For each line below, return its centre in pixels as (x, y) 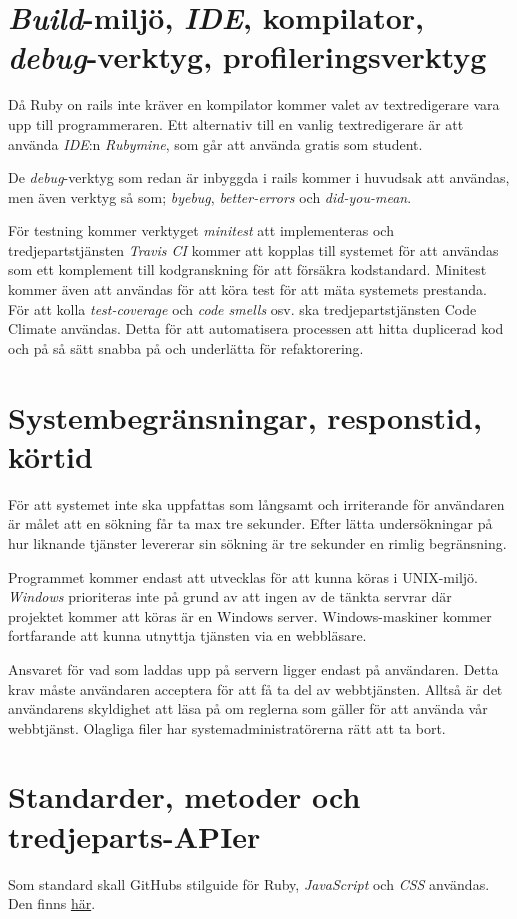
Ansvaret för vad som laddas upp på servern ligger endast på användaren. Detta (253, 668)
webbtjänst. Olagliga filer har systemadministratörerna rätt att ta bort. (227, 727)
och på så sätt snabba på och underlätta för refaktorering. (186, 347)
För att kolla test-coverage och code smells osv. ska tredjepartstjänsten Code (242, 308)
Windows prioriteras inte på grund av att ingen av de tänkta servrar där (230, 596)
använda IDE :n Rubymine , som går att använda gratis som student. (215, 143)
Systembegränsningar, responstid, (245, 416)
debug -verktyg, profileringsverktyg (247, 57)
